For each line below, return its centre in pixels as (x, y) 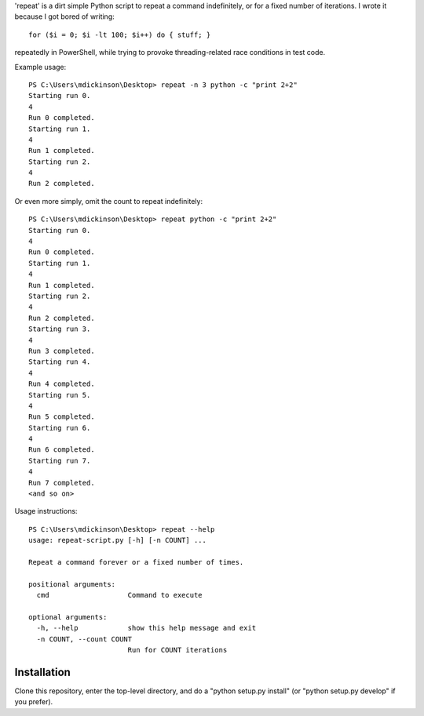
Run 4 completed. (62, 384)
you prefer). (34, 702)
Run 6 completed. (62, 450)
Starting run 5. (60, 395)
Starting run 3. (60, 329)
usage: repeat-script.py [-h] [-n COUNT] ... (118, 540)
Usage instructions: (46, 511)
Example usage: (40, 67)
